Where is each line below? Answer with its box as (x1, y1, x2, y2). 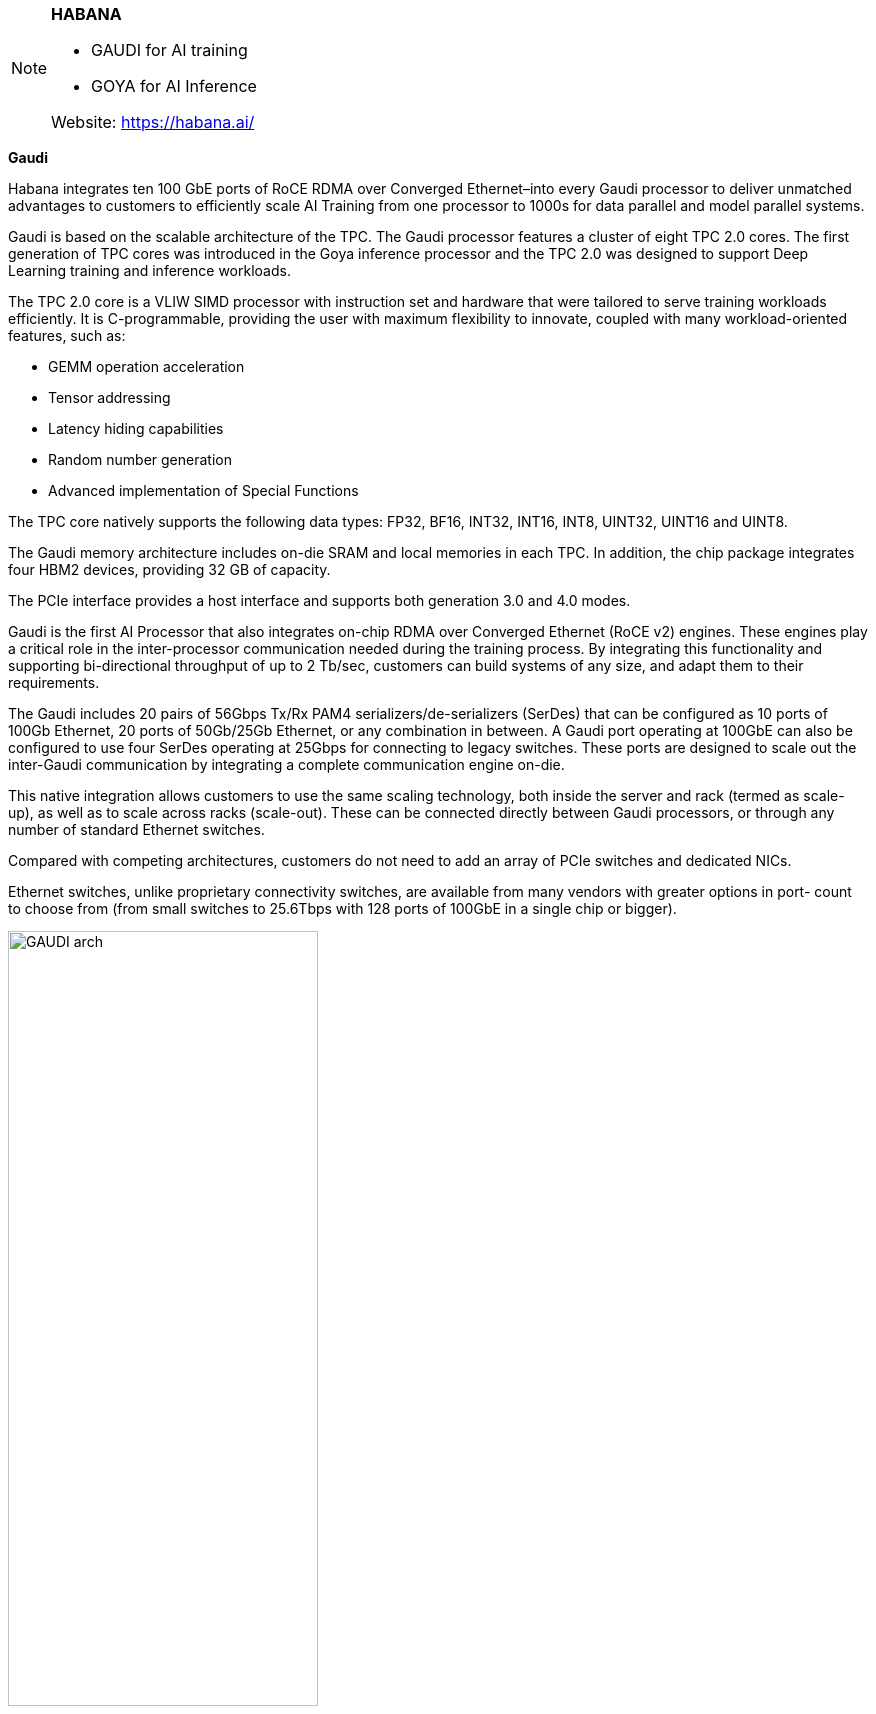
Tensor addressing (48, 389, 171, 406)
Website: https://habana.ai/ (51, 112, 255, 132)
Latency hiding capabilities (48, 420, 224, 437)
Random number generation (48, 451, 232, 468)
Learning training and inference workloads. (8, 262, 291, 279)
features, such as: (8, 327, 126, 344)
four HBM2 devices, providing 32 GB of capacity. (8, 561, 331, 578)
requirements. (8, 674, 100, 691)
